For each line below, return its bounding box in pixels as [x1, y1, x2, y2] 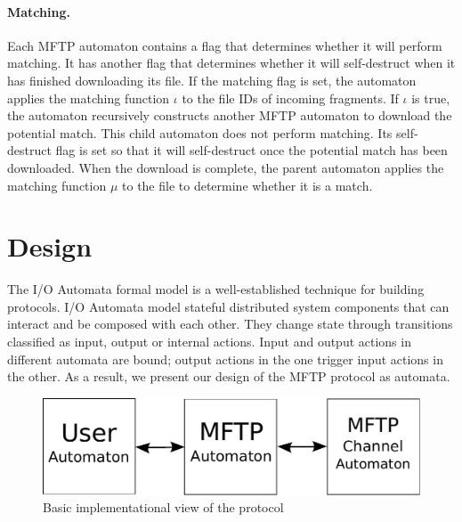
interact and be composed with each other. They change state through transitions [7, 314, 453, 333]
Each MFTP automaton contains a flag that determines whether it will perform [7, 36, 442, 54]
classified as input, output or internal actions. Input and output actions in [7, 332, 411, 351]
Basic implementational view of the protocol [43, 498, 284, 517]
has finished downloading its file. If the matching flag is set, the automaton [7, 70, 417, 89]
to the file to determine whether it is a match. [122, 175, 373, 194]
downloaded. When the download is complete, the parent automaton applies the [7, 158, 444, 176]
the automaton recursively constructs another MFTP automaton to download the [7, 106, 452, 125]
